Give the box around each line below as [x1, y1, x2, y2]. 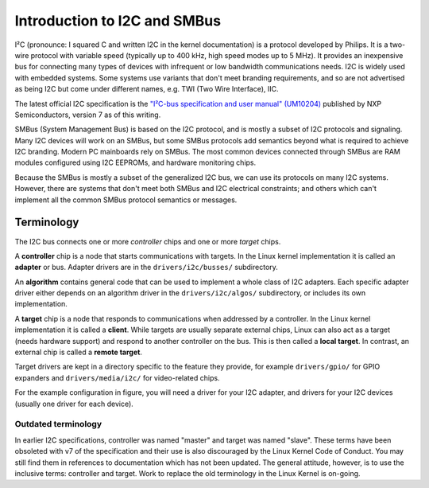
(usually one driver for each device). [14, 399, 134, 408]
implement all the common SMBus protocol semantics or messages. [14, 195, 238, 205]
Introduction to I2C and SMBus [14, 12, 222, 29]
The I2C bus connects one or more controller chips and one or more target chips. [14, 236, 281, 246]
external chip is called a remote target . [14, 347, 143, 357]
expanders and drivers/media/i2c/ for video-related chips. [14, 373, 220, 382]
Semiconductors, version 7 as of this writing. [14, 110, 161, 119]
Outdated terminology [14, 419, 102, 430]
